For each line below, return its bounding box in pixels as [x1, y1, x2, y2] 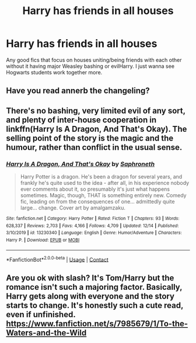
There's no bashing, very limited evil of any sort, [6, 105, 185, 115]
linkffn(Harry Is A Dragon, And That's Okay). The [6, 124, 187, 134]
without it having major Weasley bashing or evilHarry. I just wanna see [6, 63, 175, 70]
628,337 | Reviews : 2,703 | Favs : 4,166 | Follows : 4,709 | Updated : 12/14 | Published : [6, 222, 179, 229]
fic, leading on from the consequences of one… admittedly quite [20, 198, 175, 205]
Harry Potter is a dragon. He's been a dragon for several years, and [20, 173, 183, 180]
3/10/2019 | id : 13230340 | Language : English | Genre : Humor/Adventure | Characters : [6, 230, 182, 236]
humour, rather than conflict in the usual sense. [6, 142, 183, 152]
